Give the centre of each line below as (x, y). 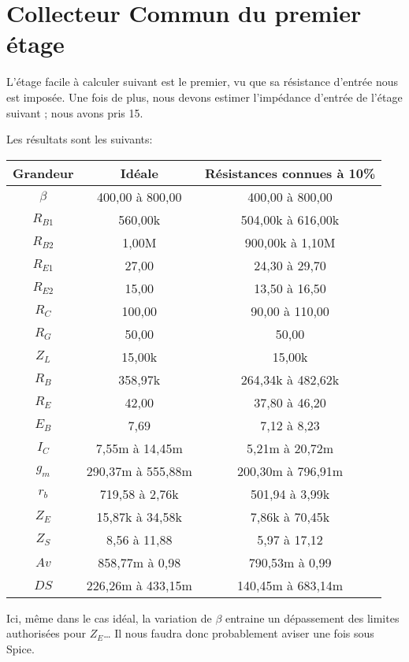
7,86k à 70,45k (290, 516)
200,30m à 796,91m (290, 470)
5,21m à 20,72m (290, 448)
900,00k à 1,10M (290, 242)
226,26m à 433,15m (139, 585)
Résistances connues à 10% (290, 173)
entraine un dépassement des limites (312, 617)
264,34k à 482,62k (290, 379)
